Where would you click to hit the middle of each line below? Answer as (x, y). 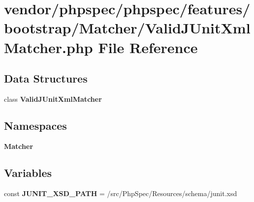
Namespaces (35, 125)
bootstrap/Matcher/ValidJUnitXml (127, 28)
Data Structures (46, 78)
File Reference (148, 47)
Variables (28, 172)
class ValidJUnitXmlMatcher (53, 99)
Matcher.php (48, 47)
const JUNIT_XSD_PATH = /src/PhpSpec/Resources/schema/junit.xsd (121, 193)
